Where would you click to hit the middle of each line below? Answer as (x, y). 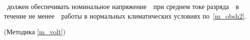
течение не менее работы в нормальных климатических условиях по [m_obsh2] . (125, 15)
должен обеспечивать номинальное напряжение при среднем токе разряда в (123, 6)
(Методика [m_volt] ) (35, 32)
